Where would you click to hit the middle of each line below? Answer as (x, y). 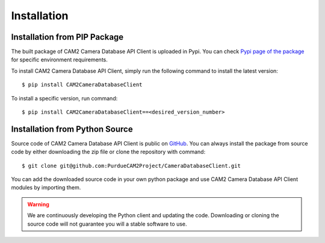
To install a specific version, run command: (64, 98)
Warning (38, 204)
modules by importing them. (46, 188)
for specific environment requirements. (60, 60)
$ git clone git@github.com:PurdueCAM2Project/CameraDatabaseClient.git (131, 166)
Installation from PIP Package (67, 37)
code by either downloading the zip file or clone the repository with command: (108, 152)
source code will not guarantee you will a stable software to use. (107, 224)
